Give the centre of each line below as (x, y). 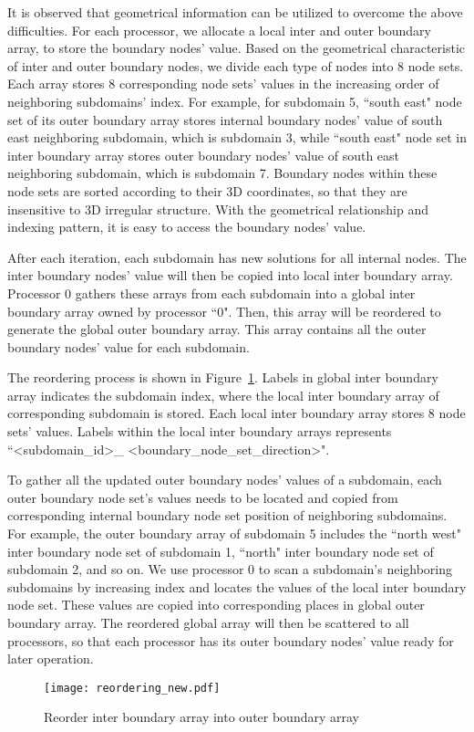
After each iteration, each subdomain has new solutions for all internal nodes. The (237, 257)
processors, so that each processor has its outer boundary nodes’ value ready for (231, 640)
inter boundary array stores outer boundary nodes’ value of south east (204, 155)
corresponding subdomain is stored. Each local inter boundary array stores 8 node (237, 413)
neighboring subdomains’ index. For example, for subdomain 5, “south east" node (235, 101)
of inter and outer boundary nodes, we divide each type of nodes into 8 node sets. (236, 65)
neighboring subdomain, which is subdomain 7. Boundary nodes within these (222, 173)
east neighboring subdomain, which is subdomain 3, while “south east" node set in (237, 137)
